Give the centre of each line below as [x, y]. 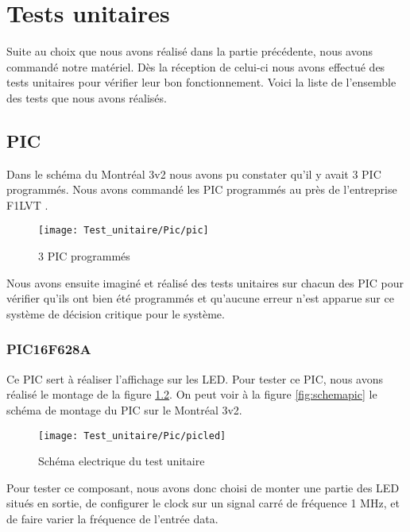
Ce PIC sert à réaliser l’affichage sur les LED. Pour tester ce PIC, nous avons [195, 378]
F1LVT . [27, 204]
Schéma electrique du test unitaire [122, 461]
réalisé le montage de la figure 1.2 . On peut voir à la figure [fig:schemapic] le [192, 394]
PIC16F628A [49, 349]
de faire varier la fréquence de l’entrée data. [112, 518]
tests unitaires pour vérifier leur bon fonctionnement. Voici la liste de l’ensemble [201, 82]
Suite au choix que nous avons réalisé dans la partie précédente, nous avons [190, 51]
